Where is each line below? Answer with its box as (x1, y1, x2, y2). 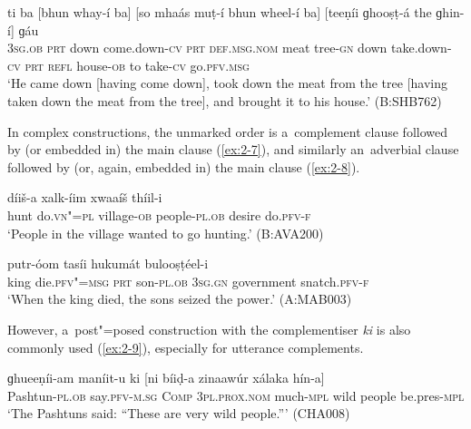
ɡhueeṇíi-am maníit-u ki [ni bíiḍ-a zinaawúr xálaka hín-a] (7, 368, 325, 387)
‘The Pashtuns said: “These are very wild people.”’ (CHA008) (7, 404, 350, 423)
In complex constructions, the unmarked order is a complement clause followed (7, 122, 447, 141)
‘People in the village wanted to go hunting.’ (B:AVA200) (7, 223, 324, 242)
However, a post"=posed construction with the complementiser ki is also (7, 319, 411, 338)
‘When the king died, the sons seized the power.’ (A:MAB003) (7, 289, 352, 308)
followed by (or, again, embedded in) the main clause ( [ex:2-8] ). (7, 157, 360, 176)
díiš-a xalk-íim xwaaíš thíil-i (7, 188, 162, 207)
